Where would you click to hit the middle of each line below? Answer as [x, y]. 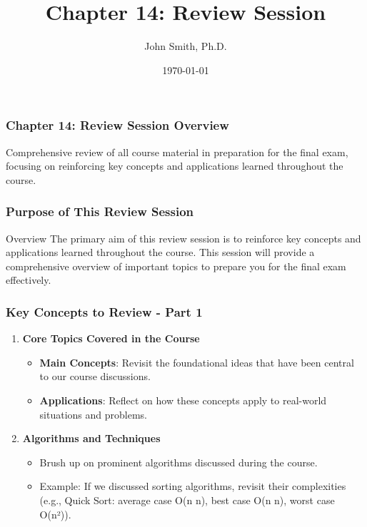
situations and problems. [93, 414]
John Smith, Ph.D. [186, 46]
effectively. [29, 280]
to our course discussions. [95, 376]
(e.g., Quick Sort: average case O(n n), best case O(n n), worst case [187, 500]
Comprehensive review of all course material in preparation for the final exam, [177, 152]
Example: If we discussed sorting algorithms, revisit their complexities [193, 486]
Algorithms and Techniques [91, 438]
